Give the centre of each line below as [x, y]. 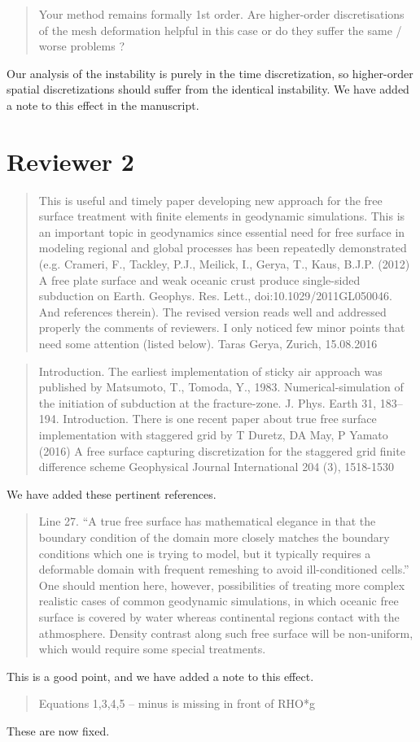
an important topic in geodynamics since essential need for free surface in [222, 231]
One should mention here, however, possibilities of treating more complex [222, 585]
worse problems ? [82, 46]
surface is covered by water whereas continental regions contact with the [219, 616]
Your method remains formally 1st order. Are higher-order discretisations [221, 14]
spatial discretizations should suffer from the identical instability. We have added [208, 89]
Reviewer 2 [70, 161]
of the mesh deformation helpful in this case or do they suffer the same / [220, 30]
